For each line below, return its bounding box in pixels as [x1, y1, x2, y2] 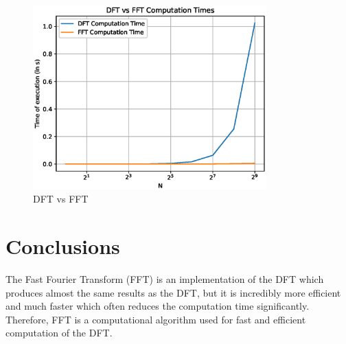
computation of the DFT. [5, 325, 113, 340]
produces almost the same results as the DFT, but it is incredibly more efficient [5, 285, 341, 299]
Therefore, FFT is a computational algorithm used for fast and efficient [5, 312, 306, 326]
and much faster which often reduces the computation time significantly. [5, 299, 310, 313]
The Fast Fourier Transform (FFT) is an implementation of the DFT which [5, 272, 324, 286]
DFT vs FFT [33, 192, 89, 206]
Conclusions [5, 232, 120, 260]
